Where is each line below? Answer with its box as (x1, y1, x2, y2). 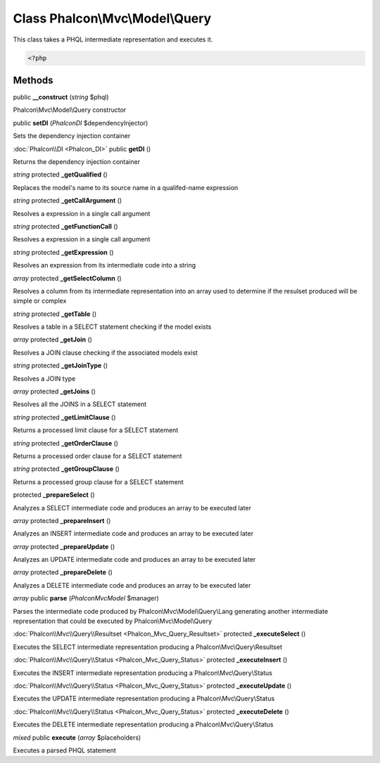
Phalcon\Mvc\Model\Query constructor (13, 106, 127, 114)
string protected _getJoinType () (13, 361, 108, 370)
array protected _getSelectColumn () (13, 274, 122, 282)
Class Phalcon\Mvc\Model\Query (13, 11, 212, 26)
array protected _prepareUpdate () (13, 542, 115, 550)
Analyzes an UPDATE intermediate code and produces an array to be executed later (13, 555, 256, 564)
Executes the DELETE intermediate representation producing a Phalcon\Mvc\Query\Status (13, 720, 274, 729)
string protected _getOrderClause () (13, 439, 119, 447)
